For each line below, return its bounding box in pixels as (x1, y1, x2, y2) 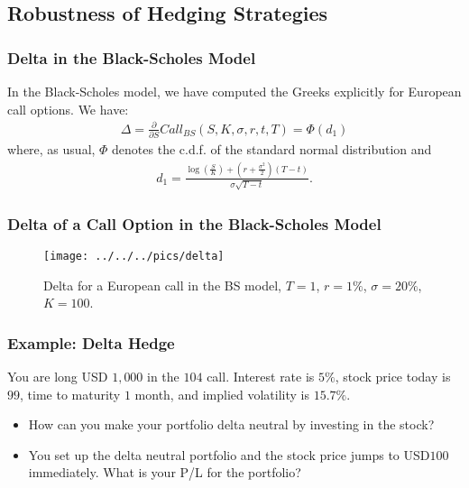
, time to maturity (20, 384, 121, 403)
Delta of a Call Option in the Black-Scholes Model (7, 212, 382, 235)
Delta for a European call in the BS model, (43, 275, 281, 294)
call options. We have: (7, 99, 129, 118)
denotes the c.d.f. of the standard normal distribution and (112, 140, 432, 159)
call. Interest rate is (207, 366, 315, 385)
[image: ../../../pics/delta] (43, 249, 225, 262)
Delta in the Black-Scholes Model (7, 46, 256, 69)
